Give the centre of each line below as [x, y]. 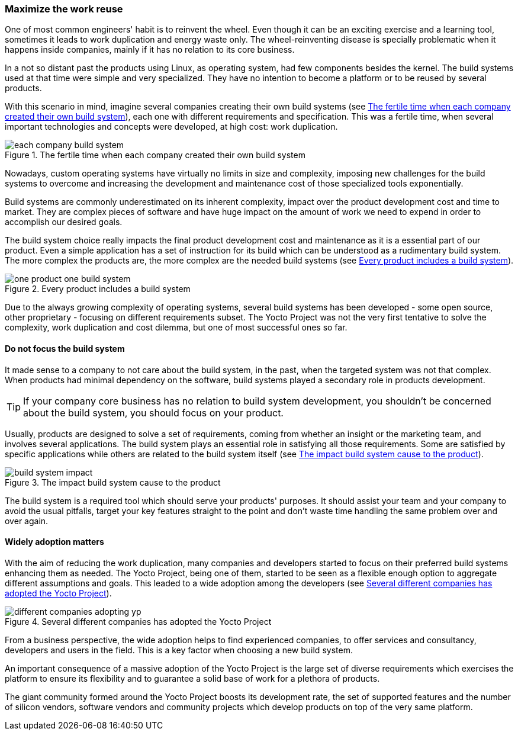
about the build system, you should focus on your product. [153, 413]
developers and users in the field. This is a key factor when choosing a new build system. [179, 650]
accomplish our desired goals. [64, 222]
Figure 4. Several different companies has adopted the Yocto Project [138, 621]
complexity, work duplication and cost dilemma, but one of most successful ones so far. [176, 328]
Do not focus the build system [65, 348]
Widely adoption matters [54, 542]
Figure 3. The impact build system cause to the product [113, 482]
